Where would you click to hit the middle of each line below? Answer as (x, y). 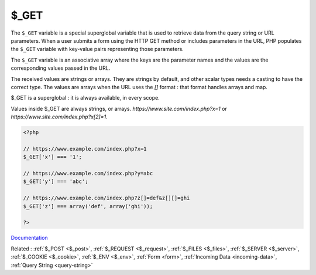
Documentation (29, 238)
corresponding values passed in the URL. (61, 68)
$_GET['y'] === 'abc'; (56, 181)
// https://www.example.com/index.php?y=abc (88, 173)
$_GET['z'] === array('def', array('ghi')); (88, 206)
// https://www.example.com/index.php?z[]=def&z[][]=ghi (107, 198)
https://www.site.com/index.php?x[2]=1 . (59, 117)
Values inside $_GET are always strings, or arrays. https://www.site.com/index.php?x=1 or (119, 108)
